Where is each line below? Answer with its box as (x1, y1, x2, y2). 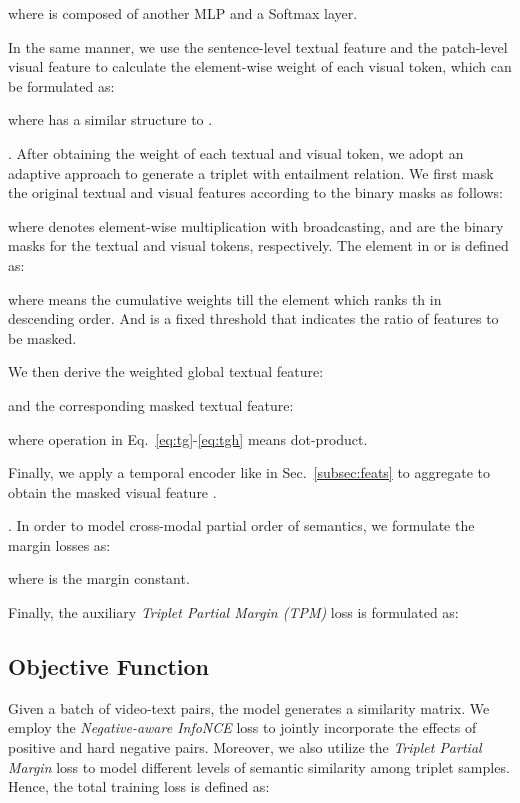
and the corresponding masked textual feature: (8, 394, 294, 415)
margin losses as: (8, 534, 111, 555)
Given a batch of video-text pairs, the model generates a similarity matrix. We (8, 697, 490, 718)
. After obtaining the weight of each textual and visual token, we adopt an (8, 142, 464, 163)
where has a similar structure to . (8, 109, 213, 130)
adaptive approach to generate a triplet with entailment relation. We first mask (8, 162, 494, 183)
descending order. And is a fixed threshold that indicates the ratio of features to (8, 308, 499, 329)
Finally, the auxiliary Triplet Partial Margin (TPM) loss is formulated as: (8, 602, 459, 623)
